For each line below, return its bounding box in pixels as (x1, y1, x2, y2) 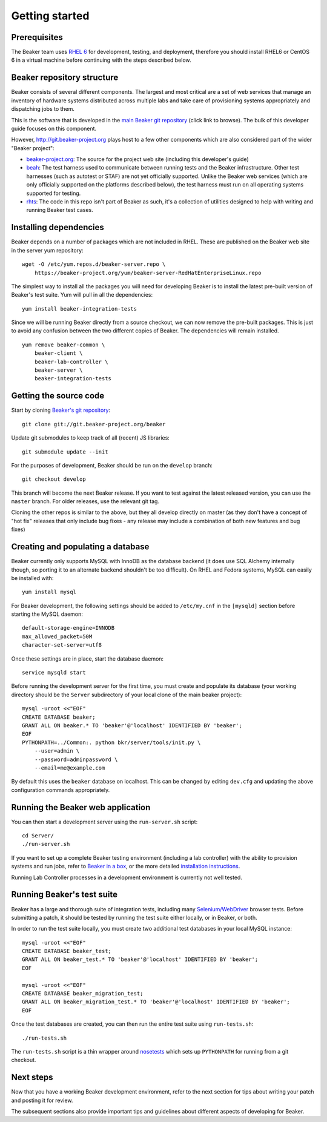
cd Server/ (22, 833, 54, 839)
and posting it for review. (11, 1097, 73, 1104)
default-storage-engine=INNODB (22, 624, 115, 632)
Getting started (11, 9, 90, 22)
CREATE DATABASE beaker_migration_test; (22, 990, 144, 997)
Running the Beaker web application (11, 802, 151, 813)
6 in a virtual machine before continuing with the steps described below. (11, 56, 191, 64)
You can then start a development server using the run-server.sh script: (11, 818, 198, 825)
